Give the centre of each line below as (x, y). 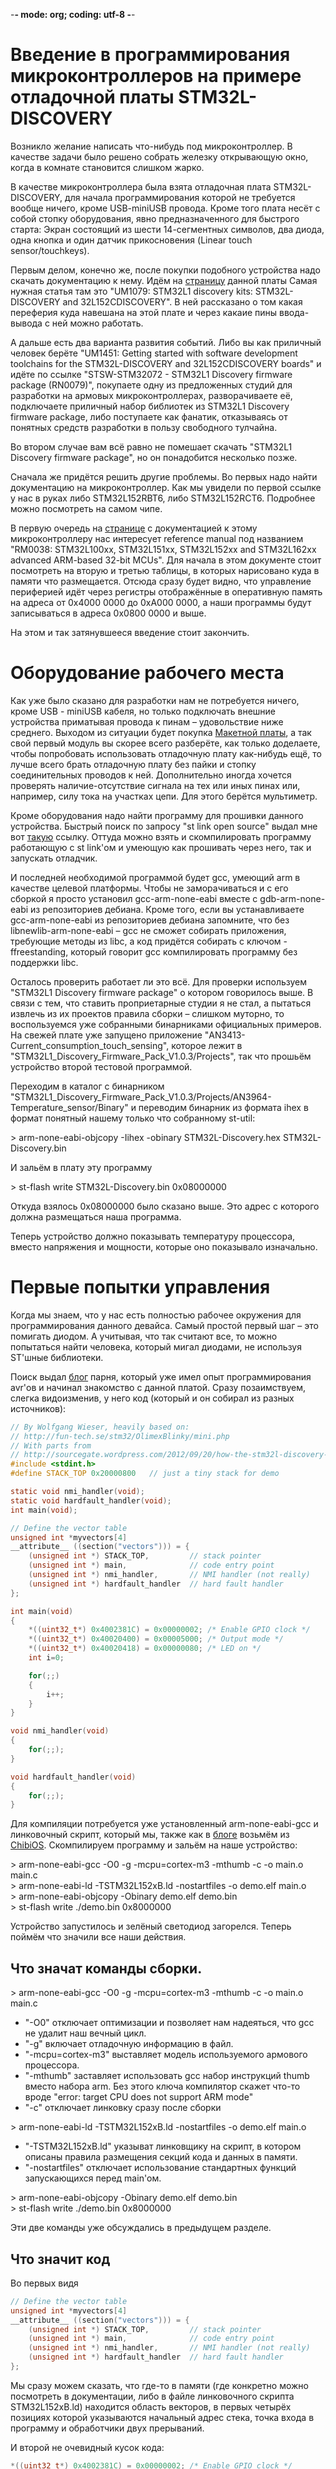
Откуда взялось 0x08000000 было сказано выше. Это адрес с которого (165, 1206)
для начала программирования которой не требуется (180, 197)
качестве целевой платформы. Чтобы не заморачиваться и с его (149, 888)
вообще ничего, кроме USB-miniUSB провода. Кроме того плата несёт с (165, 208)
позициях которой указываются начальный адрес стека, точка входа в (162, 2417)
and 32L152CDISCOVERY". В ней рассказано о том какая (182, 301)
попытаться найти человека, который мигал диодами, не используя (156, 1346)
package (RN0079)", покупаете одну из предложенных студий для (151, 385)
